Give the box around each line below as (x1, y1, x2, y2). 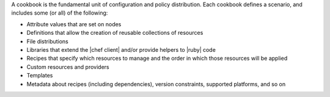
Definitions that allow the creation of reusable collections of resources (26, 29, 204, 37)
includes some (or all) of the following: (11, 9, 108, 16)
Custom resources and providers (26, 63, 109, 70)
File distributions (26, 37, 68, 45)
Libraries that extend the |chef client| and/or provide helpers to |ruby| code (26, 46, 216, 53)
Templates (26, 72, 53, 79)
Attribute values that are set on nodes (26, 20, 122, 27)
